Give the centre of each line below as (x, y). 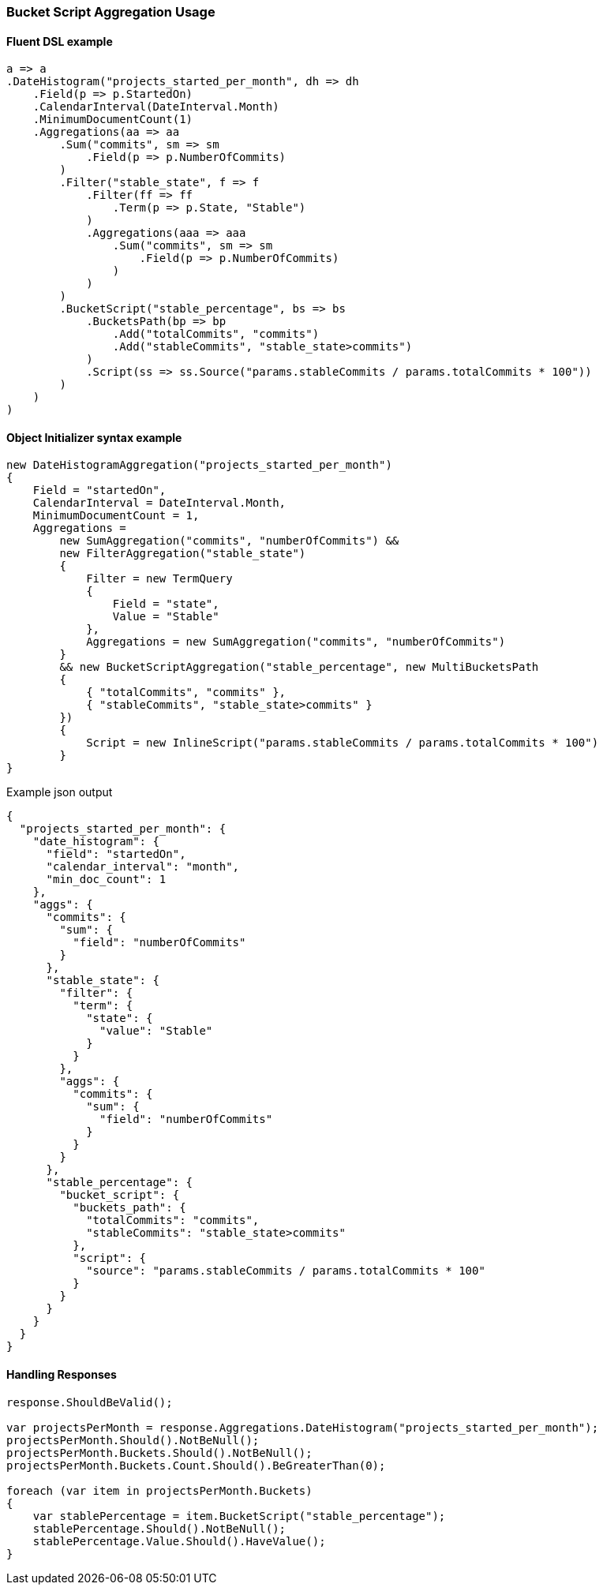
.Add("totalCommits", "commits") (216, 334)
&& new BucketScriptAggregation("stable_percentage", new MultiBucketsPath (299, 667)
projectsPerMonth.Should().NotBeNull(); (133, 1440)
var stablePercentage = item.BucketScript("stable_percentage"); (239, 1516)
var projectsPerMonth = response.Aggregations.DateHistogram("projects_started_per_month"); (303, 1427)
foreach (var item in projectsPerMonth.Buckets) (159, 1490)
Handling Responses (62, 1375)
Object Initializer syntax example (94, 437)
